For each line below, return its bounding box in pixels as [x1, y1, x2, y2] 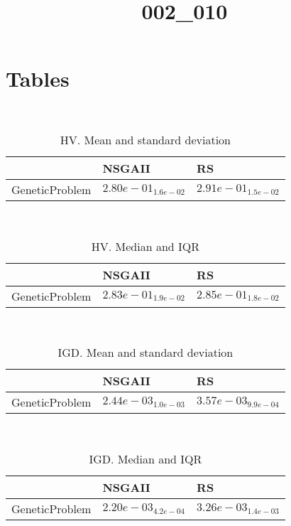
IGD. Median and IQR [89, 450, 202, 467]
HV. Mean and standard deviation [60, 131, 231, 148]
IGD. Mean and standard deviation [57, 344, 234, 361]
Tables [6, 64, 70, 93]
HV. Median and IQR [91, 237, 200, 254]
